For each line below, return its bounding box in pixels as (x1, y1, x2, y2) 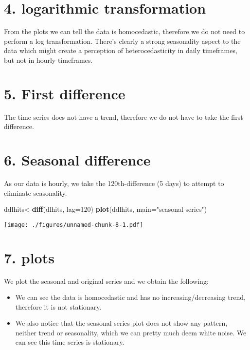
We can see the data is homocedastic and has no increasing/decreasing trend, (15, 292, 246, 302)
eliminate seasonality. (4, 187, 67, 198)
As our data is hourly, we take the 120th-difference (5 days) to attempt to (4, 178, 224, 188)
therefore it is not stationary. (15, 301, 102, 312)
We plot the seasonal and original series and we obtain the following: (4, 276, 209, 286)
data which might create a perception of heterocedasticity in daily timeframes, (4, 45, 237, 55)
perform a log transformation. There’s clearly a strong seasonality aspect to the (4, 36, 241, 46)
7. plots (4, 247, 54, 267)
